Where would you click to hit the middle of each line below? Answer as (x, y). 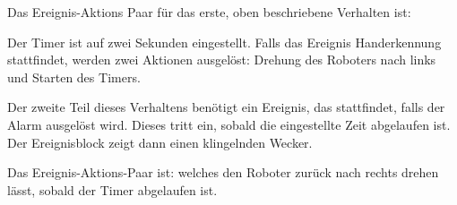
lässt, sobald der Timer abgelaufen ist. (112, 189)
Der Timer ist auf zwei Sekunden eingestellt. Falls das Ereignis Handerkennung (224, 42)
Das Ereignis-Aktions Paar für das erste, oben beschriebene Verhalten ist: (209, 12)
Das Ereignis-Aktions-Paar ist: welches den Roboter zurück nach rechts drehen (223, 172)
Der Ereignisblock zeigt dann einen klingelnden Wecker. (160, 142)
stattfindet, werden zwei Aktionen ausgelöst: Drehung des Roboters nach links (222, 60)
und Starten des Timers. (74, 77)
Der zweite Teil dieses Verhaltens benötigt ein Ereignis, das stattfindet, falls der (226, 107)
